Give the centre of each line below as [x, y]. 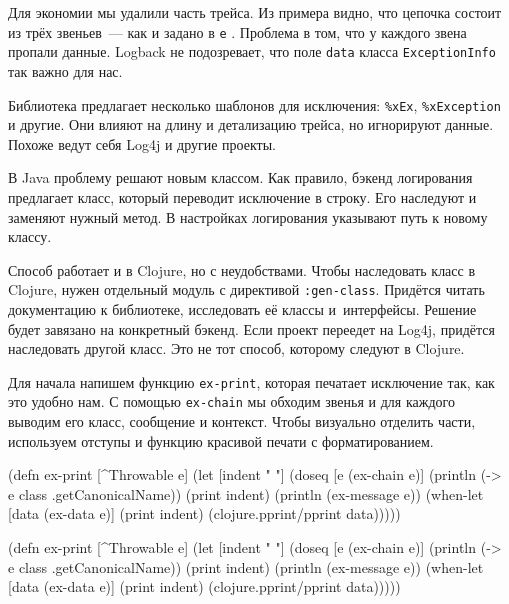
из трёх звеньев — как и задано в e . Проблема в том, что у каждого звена [237, 31]
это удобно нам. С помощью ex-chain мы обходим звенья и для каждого [231, 401]
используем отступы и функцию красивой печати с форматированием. [221, 440]
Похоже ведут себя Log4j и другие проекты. [142, 143]
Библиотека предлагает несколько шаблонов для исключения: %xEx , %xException [254, 104]
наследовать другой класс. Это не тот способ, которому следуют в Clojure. [236, 348]
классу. [30, 236]
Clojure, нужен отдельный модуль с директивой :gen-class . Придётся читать [246, 289]
